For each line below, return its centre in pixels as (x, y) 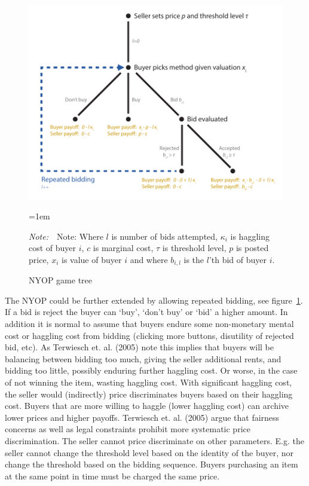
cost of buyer (53, 248)
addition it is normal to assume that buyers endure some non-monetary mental (149, 324)
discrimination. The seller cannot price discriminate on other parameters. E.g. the (154, 440)
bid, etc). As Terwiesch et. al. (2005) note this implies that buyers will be (139, 347)
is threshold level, (194, 248)
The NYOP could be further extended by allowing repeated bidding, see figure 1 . (154, 300)
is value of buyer (92, 259)
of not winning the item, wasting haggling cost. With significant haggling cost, (149, 382)
